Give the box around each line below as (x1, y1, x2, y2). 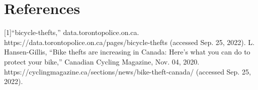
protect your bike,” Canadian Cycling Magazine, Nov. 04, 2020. (4, 56, 200, 66)
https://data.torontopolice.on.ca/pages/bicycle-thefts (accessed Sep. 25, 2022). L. (4, 36, 255, 47)
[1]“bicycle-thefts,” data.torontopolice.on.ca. (4, 27, 139, 37)
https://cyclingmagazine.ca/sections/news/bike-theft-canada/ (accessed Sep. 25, (4, 66, 251, 76)
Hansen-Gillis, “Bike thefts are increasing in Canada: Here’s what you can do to (4, 46, 250, 57)
